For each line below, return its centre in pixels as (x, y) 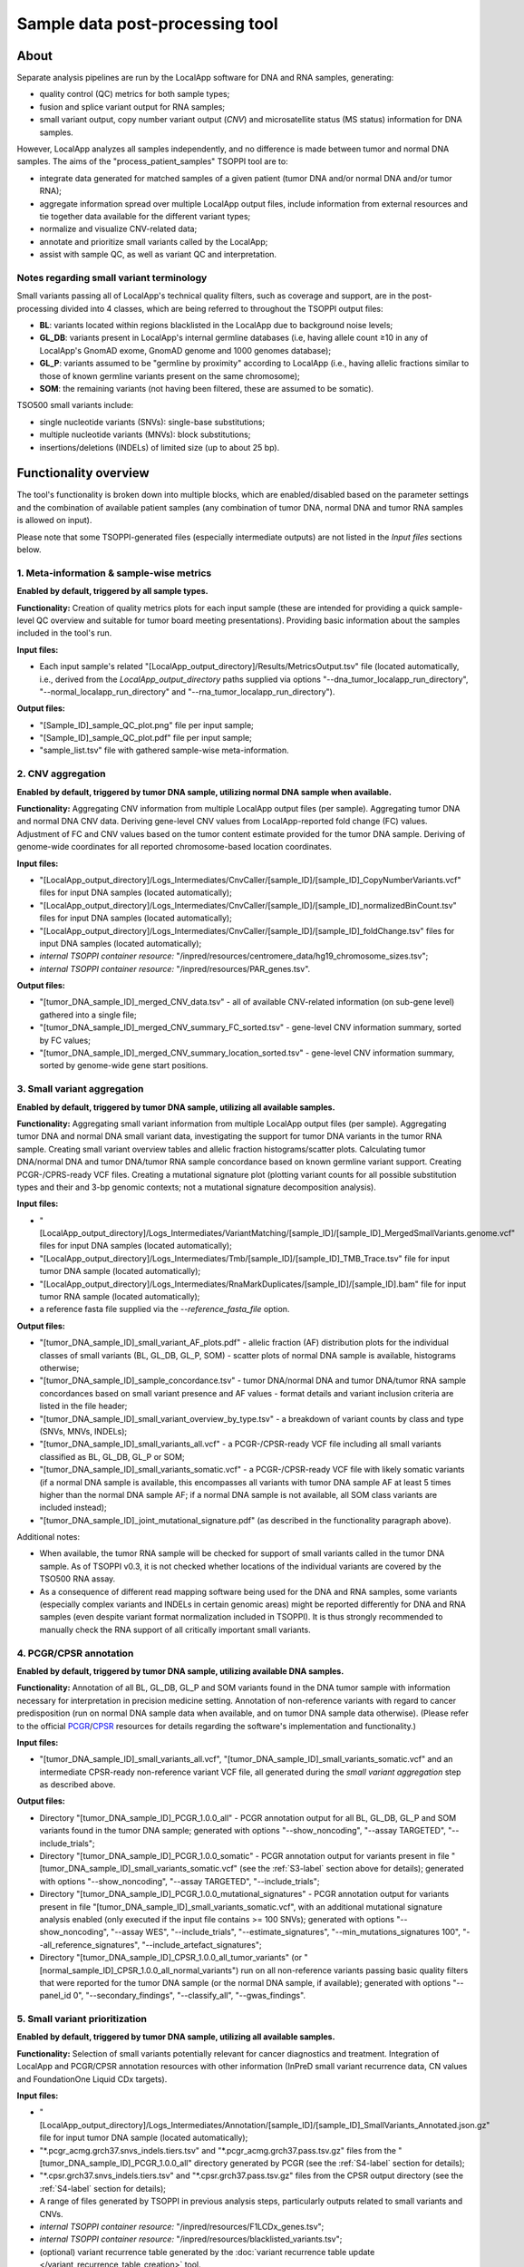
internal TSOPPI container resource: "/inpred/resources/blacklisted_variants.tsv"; (191, 2239)
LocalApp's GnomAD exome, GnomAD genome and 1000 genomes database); (185, 350)
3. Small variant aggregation (80, 1089)
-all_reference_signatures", (90, 1944)
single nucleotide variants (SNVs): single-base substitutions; (152, 422)
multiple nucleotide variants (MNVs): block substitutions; (145, 434)
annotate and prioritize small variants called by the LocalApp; (154, 241)
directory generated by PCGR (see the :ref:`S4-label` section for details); (330, 2163)
